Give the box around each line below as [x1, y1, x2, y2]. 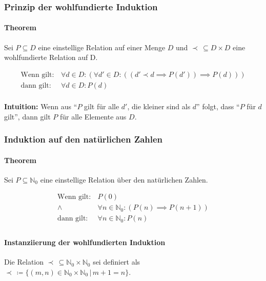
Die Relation [4, 256, 44, 267]
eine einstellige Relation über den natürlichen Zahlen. [40, 174, 208, 185]
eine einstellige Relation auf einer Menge [38, 42, 166, 52]
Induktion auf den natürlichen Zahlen [4, 133, 163, 146]
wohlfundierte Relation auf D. [4, 52, 98, 63]
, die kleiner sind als [127, 101, 191, 111]
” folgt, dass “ [196, 101, 240, 111]
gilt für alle [84, 101, 119, 111]
